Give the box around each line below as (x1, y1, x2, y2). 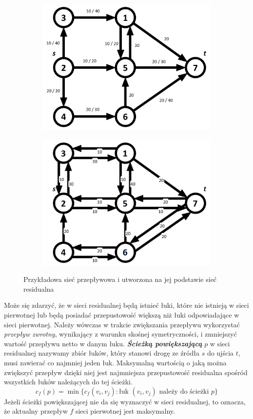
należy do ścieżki (159, 388, 209, 395)
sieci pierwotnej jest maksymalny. (75, 406, 175, 416)
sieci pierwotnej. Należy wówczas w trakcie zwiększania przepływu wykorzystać (4, 319, 240, 329)
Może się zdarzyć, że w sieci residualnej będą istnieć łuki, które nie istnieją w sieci (4, 300, 249, 310)
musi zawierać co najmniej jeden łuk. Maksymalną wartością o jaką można (4, 357, 227, 367)
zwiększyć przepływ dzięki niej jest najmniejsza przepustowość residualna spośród (4, 367, 248, 377)
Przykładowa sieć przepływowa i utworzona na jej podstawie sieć (23, 274, 217, 284)
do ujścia (207, 348, 234, 358)
